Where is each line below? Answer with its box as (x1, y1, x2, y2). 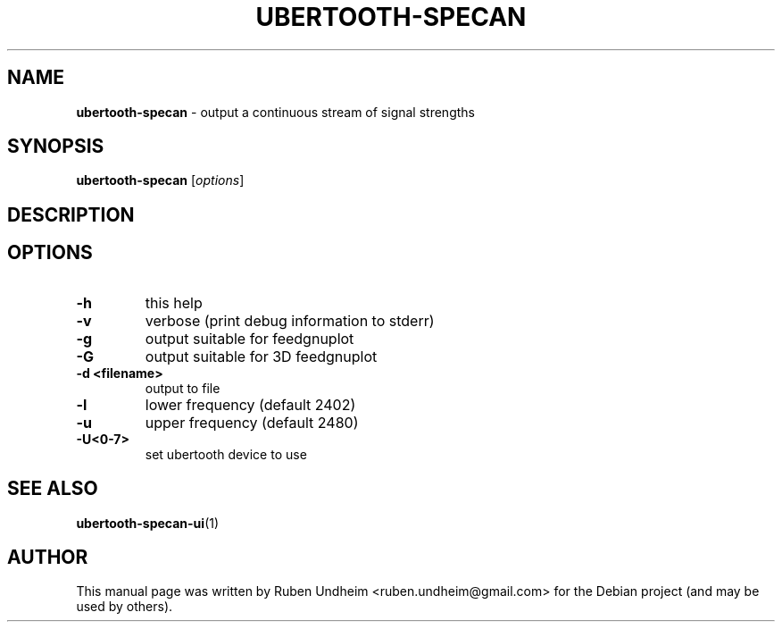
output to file (145, 380, 220, 396)
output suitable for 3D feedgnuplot (145, 347, 378, 365)
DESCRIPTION (7, 203, 135, 226)
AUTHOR (7, 545, 88, 568)
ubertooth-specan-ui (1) (76, 515, 220, 531)
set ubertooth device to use (145, 446, 307, 462)
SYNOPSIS (7, 135, 104, 158)
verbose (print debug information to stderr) (145, 311, 435, 330)
